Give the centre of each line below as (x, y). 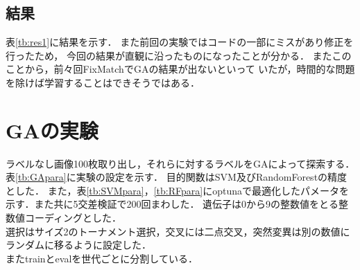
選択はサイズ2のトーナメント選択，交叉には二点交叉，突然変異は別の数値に (178, 231)
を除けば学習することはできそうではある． (103, 82)
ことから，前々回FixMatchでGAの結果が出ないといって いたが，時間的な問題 (180, 69)
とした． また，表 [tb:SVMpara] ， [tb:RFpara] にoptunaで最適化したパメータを (177, 190)
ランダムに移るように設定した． (78, 245)
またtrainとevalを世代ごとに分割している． (102, 258)
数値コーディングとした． (64, 218)
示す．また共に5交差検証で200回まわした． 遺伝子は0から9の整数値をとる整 (177, 204)
